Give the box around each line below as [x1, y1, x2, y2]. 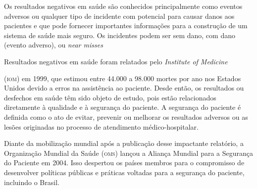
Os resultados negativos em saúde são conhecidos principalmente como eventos [4, 1, 243, 11]
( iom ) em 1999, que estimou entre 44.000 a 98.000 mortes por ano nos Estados [4, 73, 241, 83]
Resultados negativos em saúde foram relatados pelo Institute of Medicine [4, 56, 228, 66]
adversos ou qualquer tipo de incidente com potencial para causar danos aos [4, 10, 235, 21]
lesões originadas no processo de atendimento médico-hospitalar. [4, 121, 199, 132]
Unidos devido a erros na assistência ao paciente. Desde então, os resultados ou [4, 83, 244, 93]
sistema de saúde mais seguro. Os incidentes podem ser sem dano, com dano [4, 30, 235, 40]
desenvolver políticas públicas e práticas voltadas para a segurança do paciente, [4, 167, 245, 177]
